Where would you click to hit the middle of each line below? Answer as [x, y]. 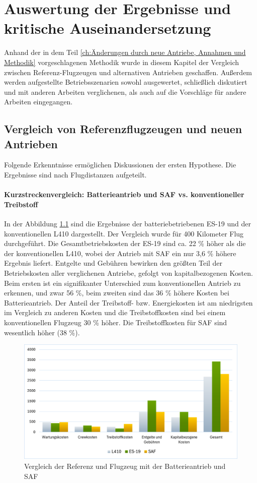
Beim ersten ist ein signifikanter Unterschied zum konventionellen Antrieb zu [122, 283]
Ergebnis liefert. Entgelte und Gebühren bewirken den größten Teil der [113, 263]
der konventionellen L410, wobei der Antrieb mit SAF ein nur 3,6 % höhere [120, 253]
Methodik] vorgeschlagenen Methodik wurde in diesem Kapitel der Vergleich [122, 62]
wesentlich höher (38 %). [42, 332]
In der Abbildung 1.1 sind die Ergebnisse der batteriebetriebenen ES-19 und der [127, 224]
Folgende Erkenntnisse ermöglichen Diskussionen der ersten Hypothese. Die [120, 165]
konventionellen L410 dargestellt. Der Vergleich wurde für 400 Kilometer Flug [124, 233]
